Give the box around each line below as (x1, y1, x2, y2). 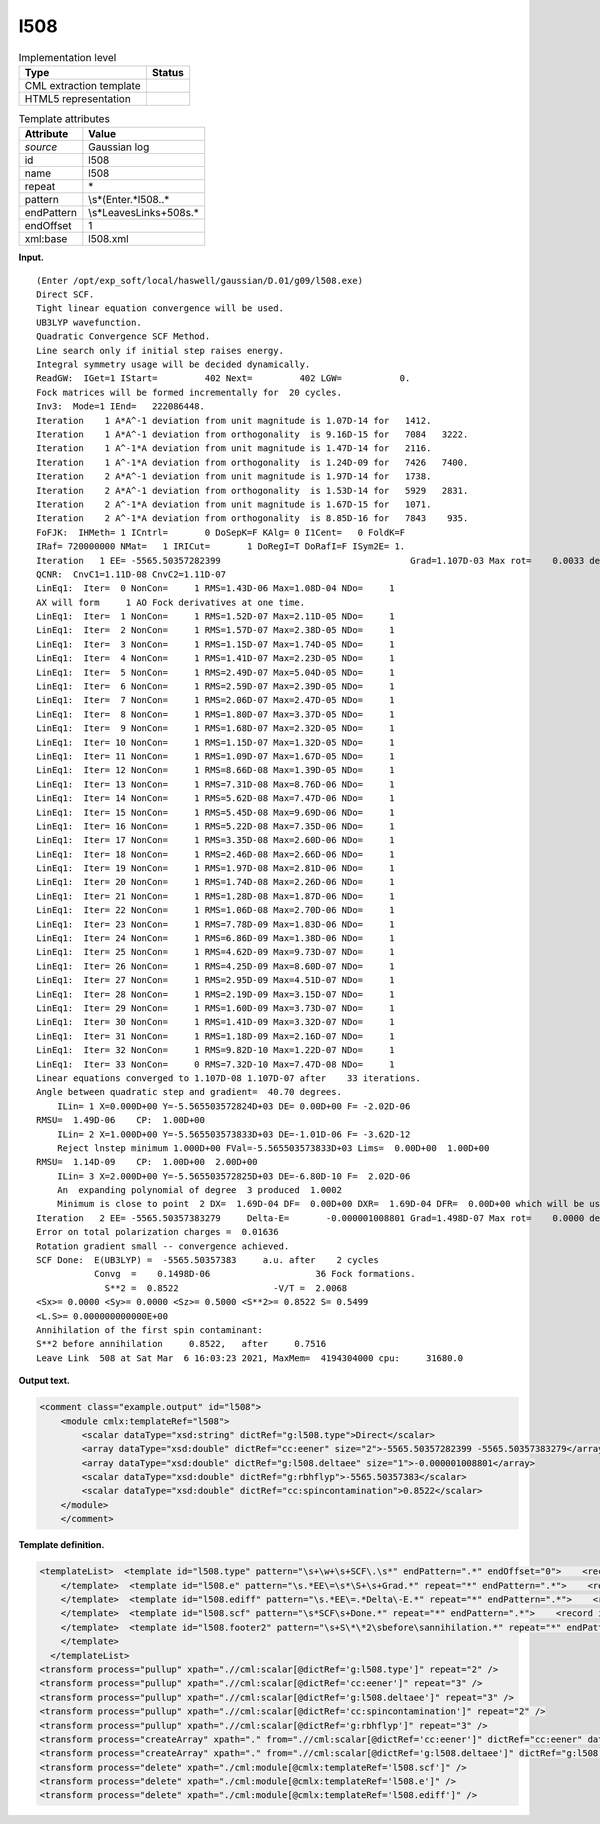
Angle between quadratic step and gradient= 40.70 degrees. (36, 1086, 342, 1098)
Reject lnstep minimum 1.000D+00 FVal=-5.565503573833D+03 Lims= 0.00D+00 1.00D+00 (56, 1142, 490, 1154)
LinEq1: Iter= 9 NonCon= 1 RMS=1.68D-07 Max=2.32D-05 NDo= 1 (36, 723, 395, 734)
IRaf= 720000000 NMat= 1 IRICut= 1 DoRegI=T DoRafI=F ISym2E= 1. (36, 541, 406, 552)
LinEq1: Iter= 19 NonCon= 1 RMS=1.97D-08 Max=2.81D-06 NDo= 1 (36, 863, 395, 874)
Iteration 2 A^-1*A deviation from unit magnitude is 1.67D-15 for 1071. (36, 498, 432, 510)
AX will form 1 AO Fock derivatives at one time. (36, 596, 305, 608)
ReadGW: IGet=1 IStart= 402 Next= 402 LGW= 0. (36, 373, 411, 384)
